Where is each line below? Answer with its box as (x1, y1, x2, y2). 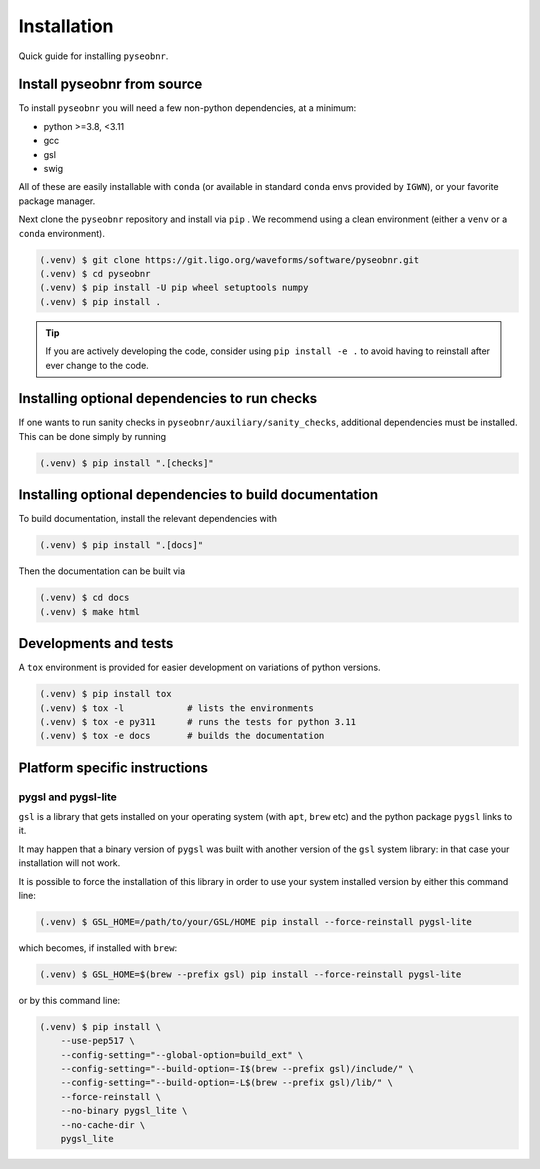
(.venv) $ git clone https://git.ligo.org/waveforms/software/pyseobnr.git (39, 254, 420, 265)
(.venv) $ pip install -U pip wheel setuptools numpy (39, 282, 309, 294)
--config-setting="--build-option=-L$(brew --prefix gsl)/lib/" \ (60, 1077, 394, 1089)
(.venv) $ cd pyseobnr (39, 268, 151, 279)
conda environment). (18, 227, 105, 239)
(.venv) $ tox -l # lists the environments (39, 702, 314, 714)
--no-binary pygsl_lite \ (60, 1105, 188, 1117)
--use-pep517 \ (60, 1035, 135, 1047)
